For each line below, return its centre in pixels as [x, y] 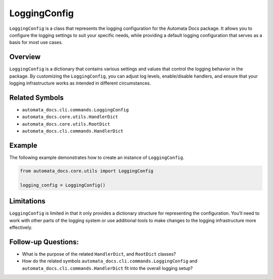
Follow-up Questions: [44, 242]
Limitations [27, 201]
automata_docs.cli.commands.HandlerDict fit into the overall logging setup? [107, 268]
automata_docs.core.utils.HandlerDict [70, 117]
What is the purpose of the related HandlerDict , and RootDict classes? [99, 254]
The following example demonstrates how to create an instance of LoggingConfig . [97, 157]
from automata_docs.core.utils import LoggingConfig [87, 171]
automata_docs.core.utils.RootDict [66, 124]
